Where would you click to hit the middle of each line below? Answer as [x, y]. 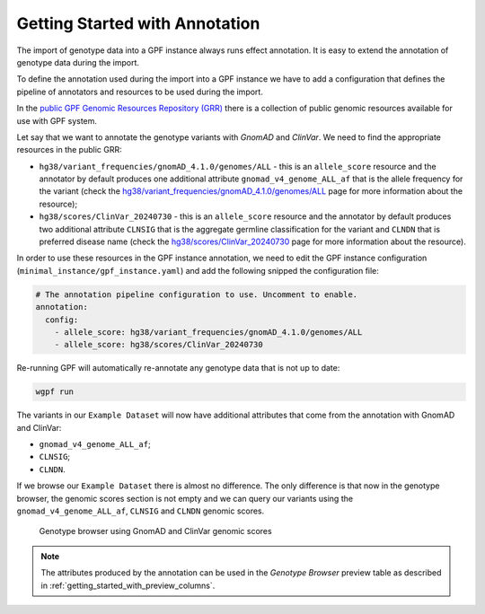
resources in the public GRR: [69, 150]
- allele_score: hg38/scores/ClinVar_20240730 [159, 345]
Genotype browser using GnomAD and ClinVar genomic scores [156, 531]
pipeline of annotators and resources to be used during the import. [140, 92]
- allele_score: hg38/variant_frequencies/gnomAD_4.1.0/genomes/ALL [208, 332]
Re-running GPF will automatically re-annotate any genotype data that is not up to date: [178, 368]
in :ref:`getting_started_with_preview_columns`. [128, 585]
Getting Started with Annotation [138, 23]
